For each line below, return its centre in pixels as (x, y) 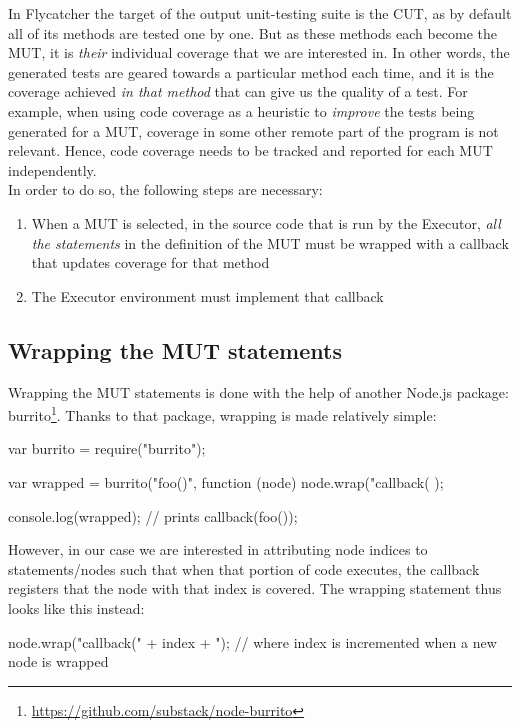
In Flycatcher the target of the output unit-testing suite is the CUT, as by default (260, 13)
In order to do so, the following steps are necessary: (165, 189)
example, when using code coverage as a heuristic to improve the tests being (241, 110)
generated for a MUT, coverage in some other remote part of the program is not (253, 130)
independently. (52, 169)
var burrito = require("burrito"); (107, 448)
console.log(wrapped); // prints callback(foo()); (153, 515)
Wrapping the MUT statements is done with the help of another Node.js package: (258, 391)
